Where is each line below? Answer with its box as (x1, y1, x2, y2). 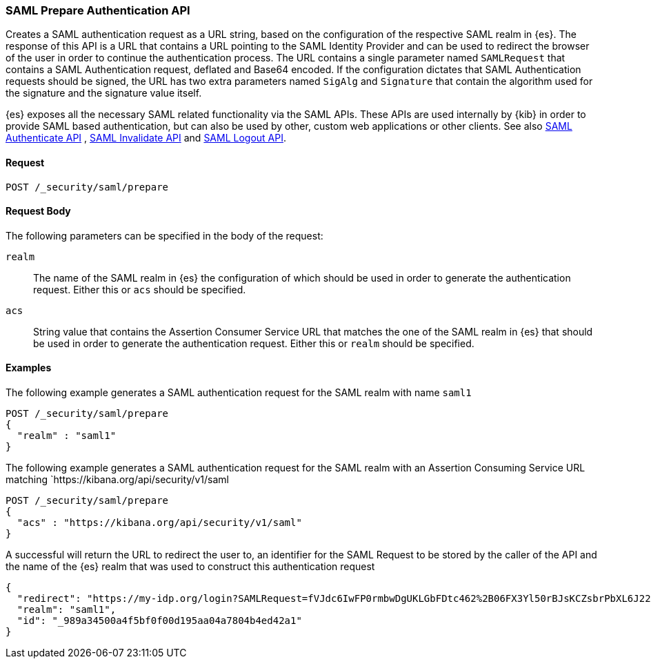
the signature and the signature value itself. (6, 87, 202, 99)
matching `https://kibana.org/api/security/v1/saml (6, 473, 229, 486)
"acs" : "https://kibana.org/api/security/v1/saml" (17, 517, 302, 529)
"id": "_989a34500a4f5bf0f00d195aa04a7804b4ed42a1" (17, 615, 302, 627)
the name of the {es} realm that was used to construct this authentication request (6, 560, 375, 573)
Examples (6, 362, 52, 374)
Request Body (6, 205, 71, 217)
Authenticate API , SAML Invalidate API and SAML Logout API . (6, 132, 287, 144)
